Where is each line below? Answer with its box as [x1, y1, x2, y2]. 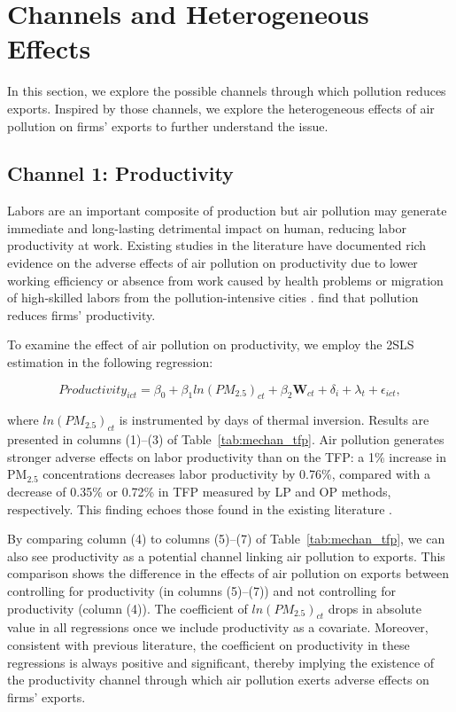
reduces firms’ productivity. [7, 305, 156, 324]
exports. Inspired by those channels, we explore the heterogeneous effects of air [7, 98, 435, 117]
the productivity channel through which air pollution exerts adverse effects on [7, 670, 429, 689]
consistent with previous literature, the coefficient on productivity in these [7, 635, 410, 653]
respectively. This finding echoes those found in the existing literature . [7, 499, 392, 518]
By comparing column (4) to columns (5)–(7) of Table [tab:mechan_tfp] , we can [7, 529, 445, 548]
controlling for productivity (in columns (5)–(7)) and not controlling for [7, 581, 397, 599]
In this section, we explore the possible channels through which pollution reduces [7, 82, 446, 100]
